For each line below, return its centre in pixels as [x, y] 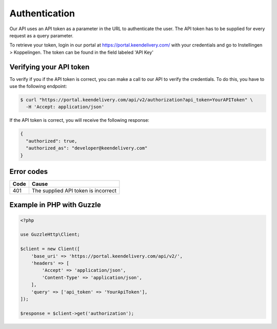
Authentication [42, 13]
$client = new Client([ [50, 249]
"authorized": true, [52, 141]
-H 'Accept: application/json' [65, 107]
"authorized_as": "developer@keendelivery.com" [87, 148]
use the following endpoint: [38, 86]
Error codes [29, 171]
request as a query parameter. [42, 35]
